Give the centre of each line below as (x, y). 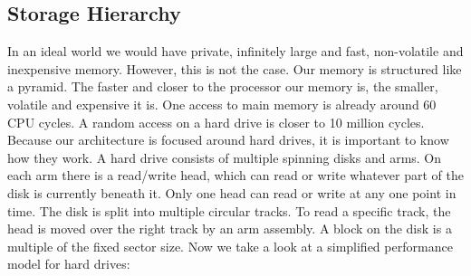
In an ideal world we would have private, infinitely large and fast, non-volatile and (235, 51)
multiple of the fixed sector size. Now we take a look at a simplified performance (230, 246)
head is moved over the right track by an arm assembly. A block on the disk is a (230, 228)
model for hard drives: (69, 264)
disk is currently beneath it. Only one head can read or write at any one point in (232, 192)
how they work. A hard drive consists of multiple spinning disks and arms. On (225, 157)
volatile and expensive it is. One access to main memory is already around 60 (222, 104)
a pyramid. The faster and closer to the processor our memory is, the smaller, (223, 86)
